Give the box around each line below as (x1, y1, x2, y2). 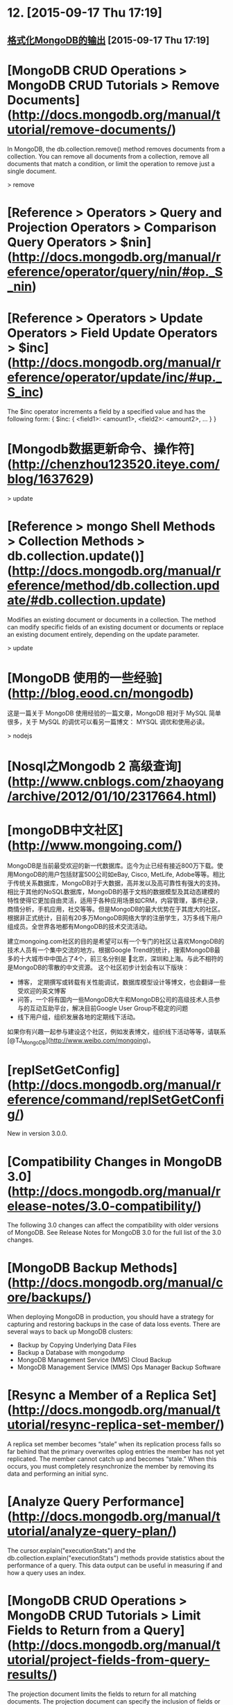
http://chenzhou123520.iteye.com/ (12, 456, 220, 472)
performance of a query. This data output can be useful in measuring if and (7, 1561, 223, 1569)
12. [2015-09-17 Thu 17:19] (7, 5, 163, 21)
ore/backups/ (7, 1290, 87, 1305)
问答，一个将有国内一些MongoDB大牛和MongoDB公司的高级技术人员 (17, 995, 214, 1003)
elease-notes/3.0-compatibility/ (7, 1198, 198, 1214)
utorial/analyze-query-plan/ (7, 1524, 173, 1540)
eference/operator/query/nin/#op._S (7, 264, 223, 280)
